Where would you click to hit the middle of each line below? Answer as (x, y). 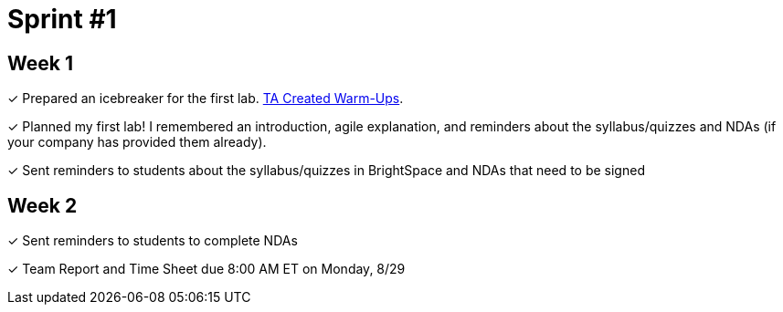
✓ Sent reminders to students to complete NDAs (153, 241)
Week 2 (42, 205)
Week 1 (40, 63)
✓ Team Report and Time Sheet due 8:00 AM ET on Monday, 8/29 (206, 269)
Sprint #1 (62, 19)
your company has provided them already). (137, 142)
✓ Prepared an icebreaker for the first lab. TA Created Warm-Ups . (206, 99)
